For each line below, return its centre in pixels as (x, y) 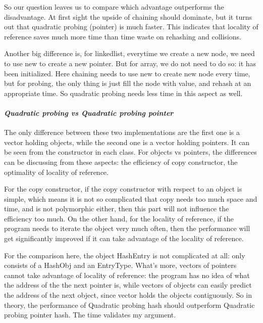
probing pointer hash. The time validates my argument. (90, 315)
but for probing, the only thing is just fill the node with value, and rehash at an (128, 83)
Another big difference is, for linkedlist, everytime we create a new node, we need (129, 53)
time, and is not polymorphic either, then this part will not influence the (117, 209)
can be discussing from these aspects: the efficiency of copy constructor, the (121, 161)
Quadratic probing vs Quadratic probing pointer (89, 112)
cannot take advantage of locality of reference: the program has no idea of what (127, 275)
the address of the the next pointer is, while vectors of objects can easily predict (128, 285)
